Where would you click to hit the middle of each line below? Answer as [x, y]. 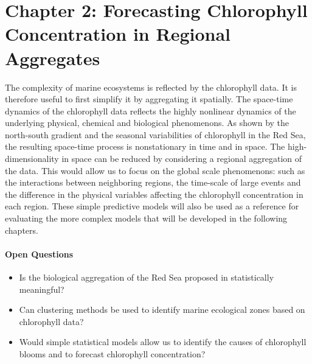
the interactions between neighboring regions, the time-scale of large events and [153, 182]
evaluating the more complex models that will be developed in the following [146, 218]
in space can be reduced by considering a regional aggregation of [182, 159]
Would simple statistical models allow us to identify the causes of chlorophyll [163, 342]
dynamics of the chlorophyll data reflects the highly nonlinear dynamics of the [151, 110]
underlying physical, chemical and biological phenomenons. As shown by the [147, 123]
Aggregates [53, 58]
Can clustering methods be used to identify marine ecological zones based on [162, 310]
